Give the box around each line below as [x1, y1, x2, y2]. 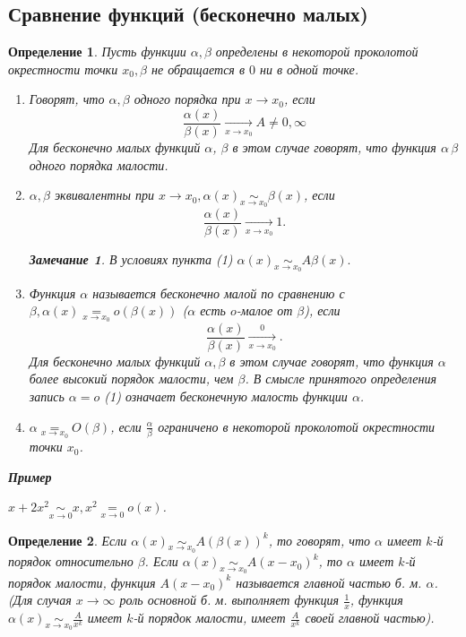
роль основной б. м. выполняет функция [119, 590, 340, 609]
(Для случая [8, 590, 72, 609]
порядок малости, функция [8, 572, 156, 591]
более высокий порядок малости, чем [29, 369, 234, 388]
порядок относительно [8, 552, 134, 571]
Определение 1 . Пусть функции [8, 42, 186, 61]
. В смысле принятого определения [245, 369, 436, 388]
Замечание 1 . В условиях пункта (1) [29, 249, 233, 268]
